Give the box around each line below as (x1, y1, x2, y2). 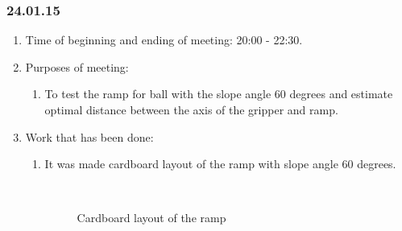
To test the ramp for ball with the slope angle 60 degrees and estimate (44, 85, 393, 102)
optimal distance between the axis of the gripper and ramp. (44, 101, 338, 118)
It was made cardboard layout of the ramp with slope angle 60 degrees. (44, 155, 396, 172)
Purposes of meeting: (25, 58, 129, 75)
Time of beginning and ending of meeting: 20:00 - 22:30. (25, 31, 303, 48)
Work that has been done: (25, 128, 154, 145)
